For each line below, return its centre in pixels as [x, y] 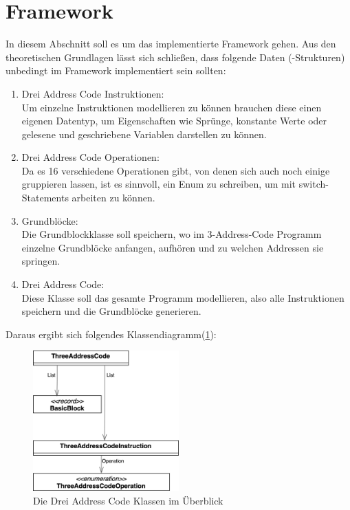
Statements [45, 198]
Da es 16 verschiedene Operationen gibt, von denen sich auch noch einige [176, 170]
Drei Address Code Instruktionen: [93, 93]
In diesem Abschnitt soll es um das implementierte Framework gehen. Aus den [171, 44]
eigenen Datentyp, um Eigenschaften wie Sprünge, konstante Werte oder [174, 121]
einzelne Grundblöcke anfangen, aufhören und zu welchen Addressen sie [173, 247]
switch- [314, 184]
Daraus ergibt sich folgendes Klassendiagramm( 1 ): [111, 334]
